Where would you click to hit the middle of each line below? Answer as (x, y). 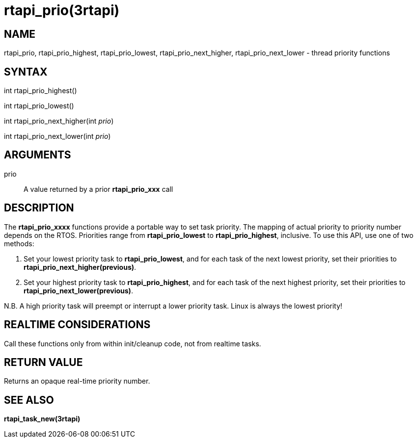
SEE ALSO (29, 400)
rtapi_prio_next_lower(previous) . (78, 290)
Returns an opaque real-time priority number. (77, 381)
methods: (19, 243)
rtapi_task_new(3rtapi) (42, 419)
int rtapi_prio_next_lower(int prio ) (57, 136)
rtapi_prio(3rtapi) (62, 10)
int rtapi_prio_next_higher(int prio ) (59, 121)
